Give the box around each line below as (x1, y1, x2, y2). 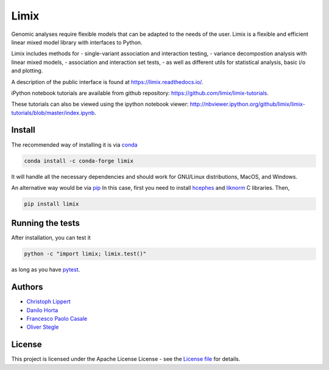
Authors (11, 282, 43, 292)
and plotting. (11, 67, 43, 74)
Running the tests (11, 218, 80, 228)
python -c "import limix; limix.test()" (24, 250, 146, 257)
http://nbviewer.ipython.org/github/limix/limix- (189, 100, 306, 108)
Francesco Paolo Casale (26, 315, 88, 323)
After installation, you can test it (11, 234, 91, 242)
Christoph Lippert (26, 298, 71, 305)
